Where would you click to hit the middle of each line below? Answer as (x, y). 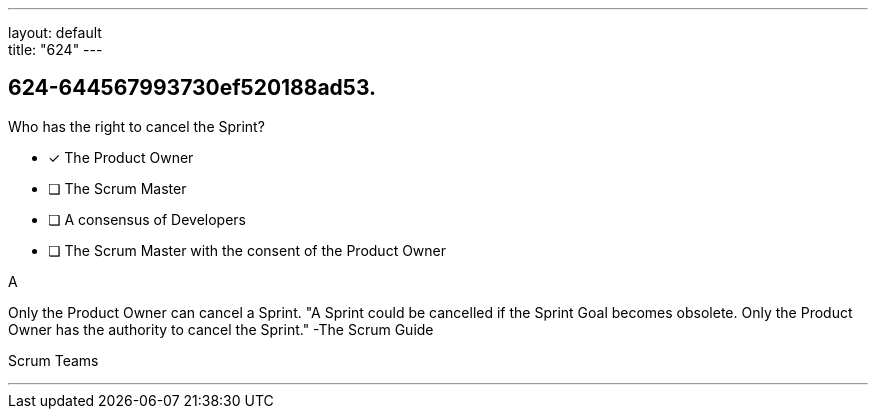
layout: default (55, 32)
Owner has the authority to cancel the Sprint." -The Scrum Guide (221, 329)
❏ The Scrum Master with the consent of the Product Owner (247, 250)
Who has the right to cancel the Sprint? (136, 126)
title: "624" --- (55, 49)
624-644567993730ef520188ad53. (192, 88)
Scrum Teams (53, 360)
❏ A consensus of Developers (147, 219)
